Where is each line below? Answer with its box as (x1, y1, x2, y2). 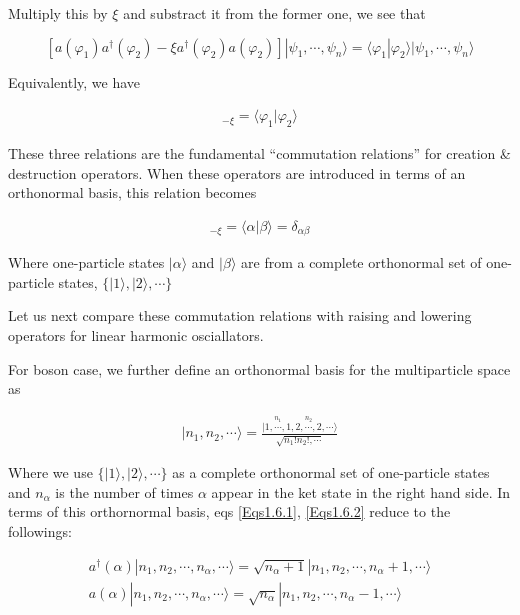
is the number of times (55, 481, 194, 502)
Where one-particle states (8, 252, 165, 273)
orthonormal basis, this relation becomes (8, 182, 257, 203)
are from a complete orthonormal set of (241, 252, 482, 273)
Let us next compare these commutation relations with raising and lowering (8, 305, 472, 326)
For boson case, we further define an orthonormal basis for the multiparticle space (8, 358, 511, 379)
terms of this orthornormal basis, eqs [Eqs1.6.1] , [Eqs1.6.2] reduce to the (8, 501, 451, 522)
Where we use (8, 462, 93, 483)
